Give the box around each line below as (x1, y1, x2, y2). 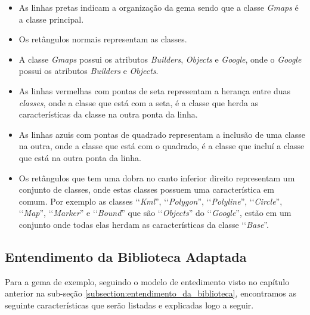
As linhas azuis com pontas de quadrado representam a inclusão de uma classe (18, 128, 305, 140)
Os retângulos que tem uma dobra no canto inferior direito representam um (18, 171, 295, 184)
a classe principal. (18, 13, 84, 25)
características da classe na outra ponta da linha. (18, 108, 198, 121)
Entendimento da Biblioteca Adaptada (5, 247, 247, 265)
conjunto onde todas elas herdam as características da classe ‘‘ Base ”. (18, 218, 269, 230)
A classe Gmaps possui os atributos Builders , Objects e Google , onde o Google (18, 52, 302, 65)
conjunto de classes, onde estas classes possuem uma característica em (18, 183, 274, 196)
